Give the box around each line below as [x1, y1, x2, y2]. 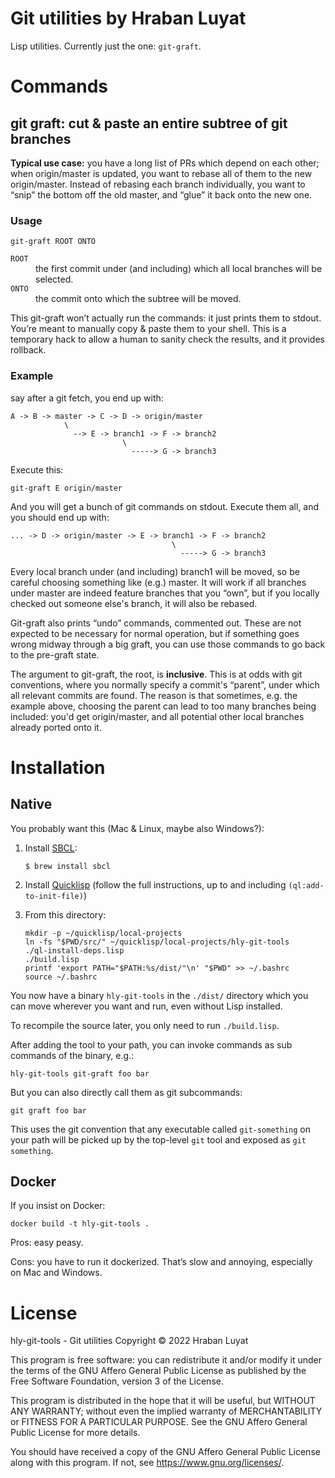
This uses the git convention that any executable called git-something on [10, 1123, 311, 1135]
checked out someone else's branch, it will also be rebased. [10, 597, 258, 609]
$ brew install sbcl [24, 861, 111, 871]
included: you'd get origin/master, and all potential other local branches [10, 710, 305, 722]
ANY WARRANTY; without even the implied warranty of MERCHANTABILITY [10, 1405, 323, 1417]
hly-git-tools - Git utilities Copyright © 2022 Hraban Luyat [10, 1335, 249, 1347]
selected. [35, 273, 74, 286]
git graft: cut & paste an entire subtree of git [10, 115, 288, 132]
